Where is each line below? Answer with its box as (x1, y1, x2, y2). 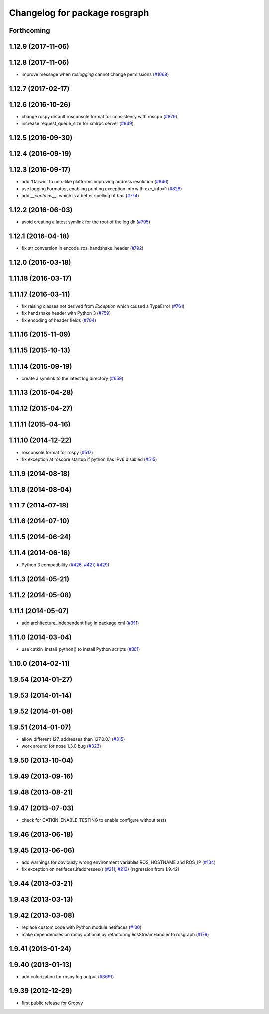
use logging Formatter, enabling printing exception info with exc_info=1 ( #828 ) (21, 185, 182, 192)
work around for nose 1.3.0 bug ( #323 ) (21, 743, 102, 749)
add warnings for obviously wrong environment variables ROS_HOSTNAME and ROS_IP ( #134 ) (21, 859, 216, 865)
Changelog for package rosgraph (9, 7, 149, 18)
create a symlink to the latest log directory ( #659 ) (21, 375, 124, 381)
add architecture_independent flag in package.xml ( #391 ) (21, 620, 139, 626)
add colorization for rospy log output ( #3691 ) (21, 973, 114, 979)
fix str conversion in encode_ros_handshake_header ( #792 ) (21, 245, 144, 251)
